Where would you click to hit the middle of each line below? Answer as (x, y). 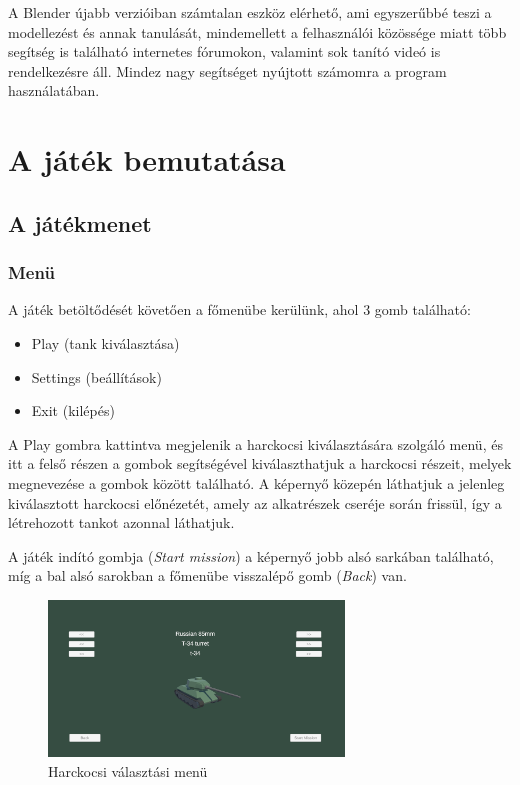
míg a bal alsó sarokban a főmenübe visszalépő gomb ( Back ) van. (207, 575)
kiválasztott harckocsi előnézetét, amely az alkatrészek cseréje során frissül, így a (255, 502)
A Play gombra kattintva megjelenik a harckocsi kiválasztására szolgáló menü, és (255, 443)
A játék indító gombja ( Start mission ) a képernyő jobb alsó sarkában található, (251, 555)
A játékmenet (80, 222)
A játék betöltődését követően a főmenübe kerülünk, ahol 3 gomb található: (239, 309)
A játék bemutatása (147, 159)
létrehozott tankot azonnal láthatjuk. (121, 522)
